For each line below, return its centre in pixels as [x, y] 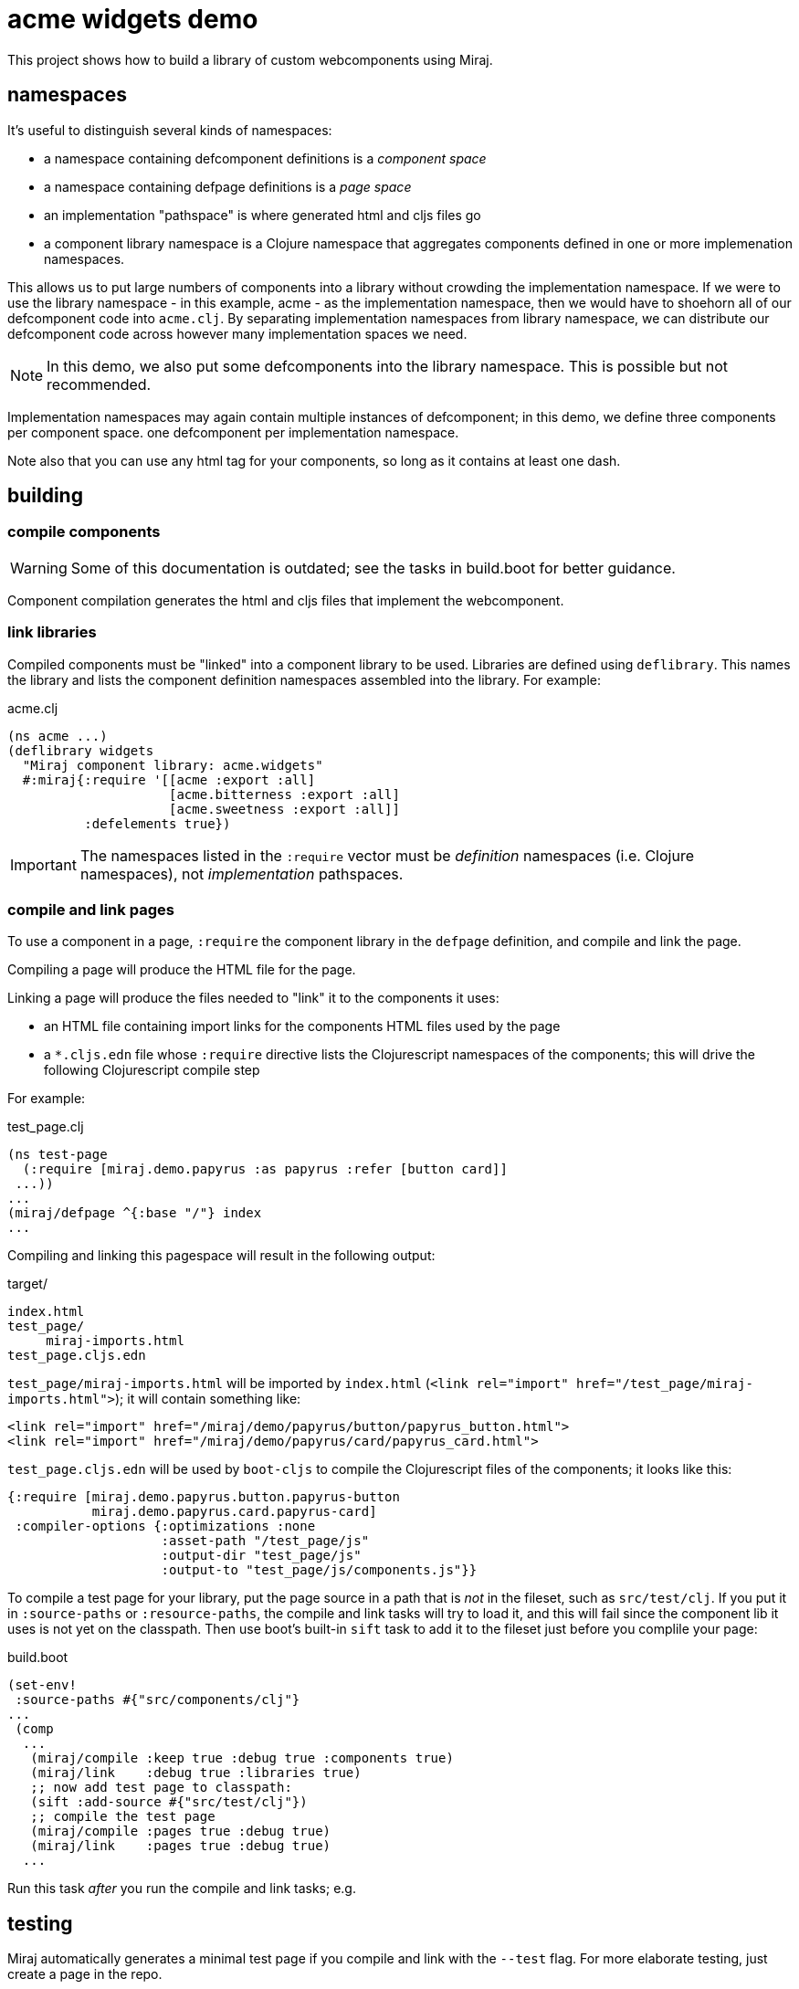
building [45, 496]
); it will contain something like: [208, 1399]
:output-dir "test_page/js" [261, 1556]
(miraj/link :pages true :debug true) [181, 1846]
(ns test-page [58, 1155]
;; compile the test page [123, 1817]
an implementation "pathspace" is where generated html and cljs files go [263, 215]
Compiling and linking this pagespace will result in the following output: [221, 1256]
